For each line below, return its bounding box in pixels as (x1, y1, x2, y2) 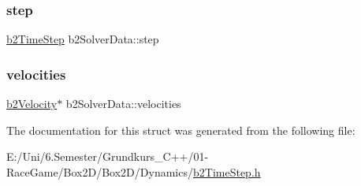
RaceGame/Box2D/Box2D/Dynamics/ (6, 163, 193, 180)
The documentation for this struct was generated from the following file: (6, 121, 355, 138)
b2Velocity (6, 95, 58, 112)
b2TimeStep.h (192, 163, 261, 180)
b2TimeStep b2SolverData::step (6, 31, 159, 47)
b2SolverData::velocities (65, 95, 181, 112)
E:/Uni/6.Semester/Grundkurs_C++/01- (6, 148, 209, 165)
